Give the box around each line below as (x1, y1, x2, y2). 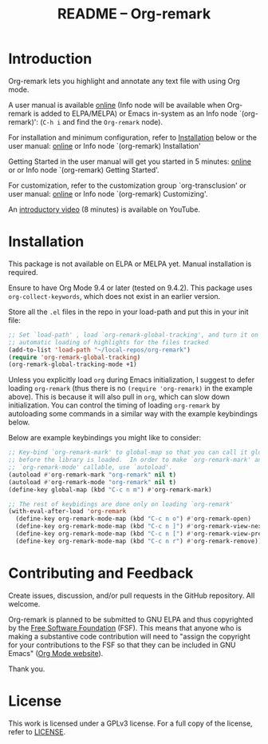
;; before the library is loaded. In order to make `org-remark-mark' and (8, 456, 266, 464)
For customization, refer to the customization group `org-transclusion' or (8, 181, 247, 190)
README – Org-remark (57, 5, 211, 23)
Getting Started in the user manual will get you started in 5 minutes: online (8, 157, 251, 166)
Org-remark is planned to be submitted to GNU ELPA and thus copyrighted (8, 615, 254, 624)
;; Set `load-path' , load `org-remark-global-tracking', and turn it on (8, 331, 259, 339)
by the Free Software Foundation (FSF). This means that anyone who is (8, 623, 242, 632)
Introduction (8, 50, 93, 68)
